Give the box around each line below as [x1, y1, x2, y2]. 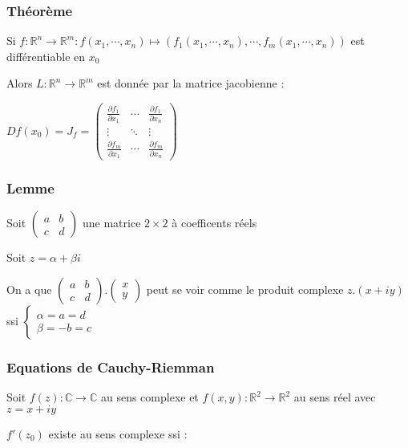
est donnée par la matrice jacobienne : [97, 75, 285, 92]
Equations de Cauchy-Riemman [6, 356, 215, 377]
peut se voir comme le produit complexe [146, 280, 344, 297]
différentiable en [6, 47, 86, 64]
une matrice [82, 214, 141, 231]
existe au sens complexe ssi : [48, 425, 188, 442]
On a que [6, 280, 52, 297]
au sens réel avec [293, 389, 376, 405]
